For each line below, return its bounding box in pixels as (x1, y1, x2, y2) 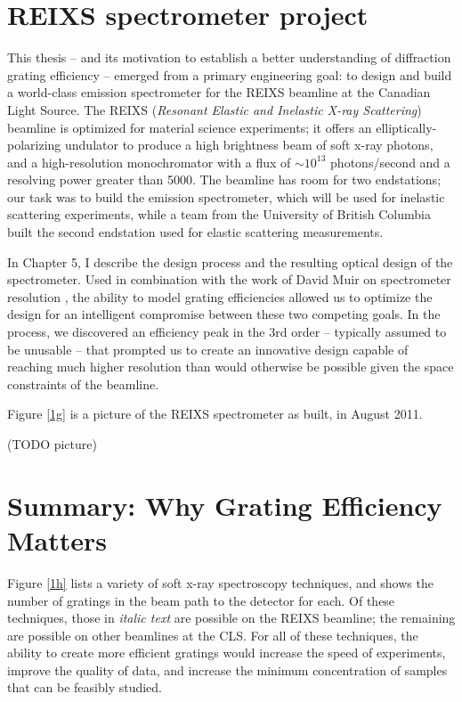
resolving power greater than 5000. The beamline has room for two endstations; (7, 170, 442, 189)
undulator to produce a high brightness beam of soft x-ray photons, (65, 135, 434, 154)
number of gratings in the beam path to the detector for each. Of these (7, 591, 395, 609)
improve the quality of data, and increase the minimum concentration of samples (7, 660, 448, 679)
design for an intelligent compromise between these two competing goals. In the (7, 305, 441, 323)
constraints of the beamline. (7, 374, 159, 393)
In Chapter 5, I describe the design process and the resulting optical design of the (7, 252, 453, 271)
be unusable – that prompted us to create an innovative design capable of (7, 339, 409, 358)
